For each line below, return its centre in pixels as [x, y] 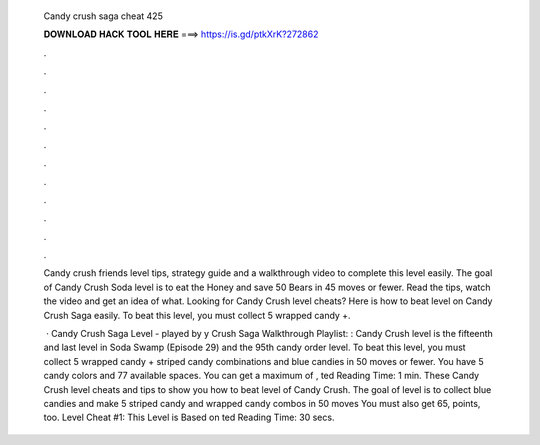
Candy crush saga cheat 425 [103, 16]
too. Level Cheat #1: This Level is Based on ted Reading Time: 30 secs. [189, 417]
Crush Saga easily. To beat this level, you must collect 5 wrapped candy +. [197, 315]
